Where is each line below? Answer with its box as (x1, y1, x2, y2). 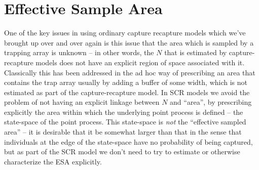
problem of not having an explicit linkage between (4, 97, 160, 107)
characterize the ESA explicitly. (4, 156, 102, 166)
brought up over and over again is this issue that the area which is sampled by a (4, 37, 254, 48)
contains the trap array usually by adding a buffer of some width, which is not (4, 77, 247, 88)
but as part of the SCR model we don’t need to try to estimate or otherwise (4, 146, 240, 157)
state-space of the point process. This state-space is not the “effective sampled (4, 116, 246, 127)
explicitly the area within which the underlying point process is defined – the (4, 106, 243, 117)
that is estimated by (164, 47, 227, 58)
